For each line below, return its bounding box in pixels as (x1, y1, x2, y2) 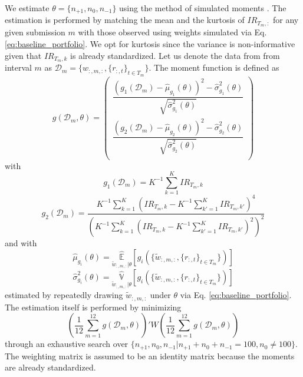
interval (5, 61, 32, 74)
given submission (5, 26, 65, 38)
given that (5, 49, 42, 61)
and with (5, 237, 37, 249)
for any (272, 14, 299, 26)
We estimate (5, 2, 50, 14)
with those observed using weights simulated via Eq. (78, 26, 267, 38)
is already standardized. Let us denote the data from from (70, 49, 280, 61)
